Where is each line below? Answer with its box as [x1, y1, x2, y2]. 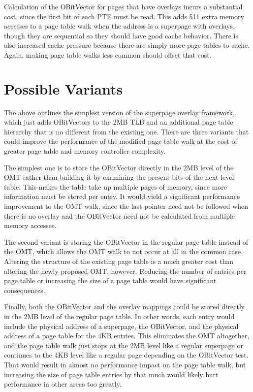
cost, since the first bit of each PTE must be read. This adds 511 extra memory [4, 11, 244, 21]
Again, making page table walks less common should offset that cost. [4, 49, 212, 60]
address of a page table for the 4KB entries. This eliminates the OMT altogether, [4, 330, 250, 341]
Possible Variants [4, 78, 123, 98]
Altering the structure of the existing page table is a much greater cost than [4, 256, 233, 266]
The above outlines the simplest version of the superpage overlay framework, [4, 107, 235, 117]
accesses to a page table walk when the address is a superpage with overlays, [4, 21, 235, 31]
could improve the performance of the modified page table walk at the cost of [4, 136, 237, 146]
